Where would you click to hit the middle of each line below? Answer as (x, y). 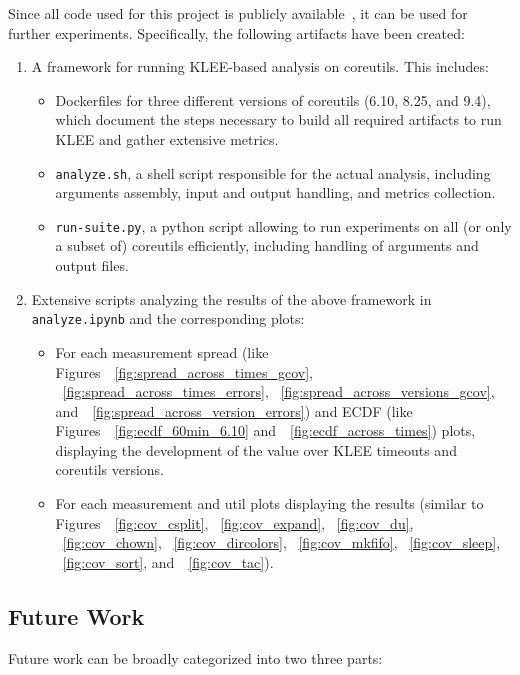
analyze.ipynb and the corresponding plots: (168, 318)
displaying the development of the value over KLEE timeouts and (256, 449)
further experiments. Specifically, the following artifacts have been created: (236, 32)
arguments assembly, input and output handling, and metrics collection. (275, 192)
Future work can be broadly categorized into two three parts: (195, 657)
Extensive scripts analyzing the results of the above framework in (231, 298)
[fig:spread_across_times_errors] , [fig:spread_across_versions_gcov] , (278, 391)
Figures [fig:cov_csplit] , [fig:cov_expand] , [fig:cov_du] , (234, 522)
